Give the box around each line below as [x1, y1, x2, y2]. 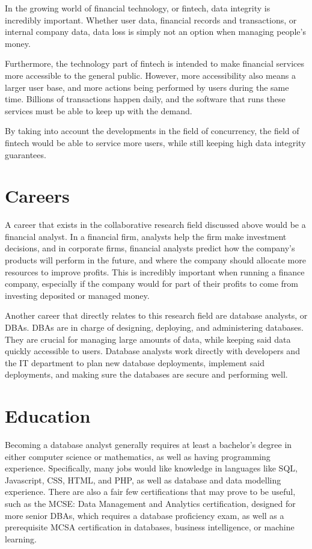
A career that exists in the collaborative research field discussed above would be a [5, 218, 306, 231]
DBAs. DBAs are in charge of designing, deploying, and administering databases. [5, 321, 304, 333]
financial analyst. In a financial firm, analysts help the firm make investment [5, 230, 287, 242]
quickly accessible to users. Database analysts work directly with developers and [5, 345, 300, 357]
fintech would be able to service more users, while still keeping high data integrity [5, 136, 306, 149]
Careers [5, 183, 70, 208]
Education [5, 403, 91, 428]
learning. [5, 532, 37, 545]
